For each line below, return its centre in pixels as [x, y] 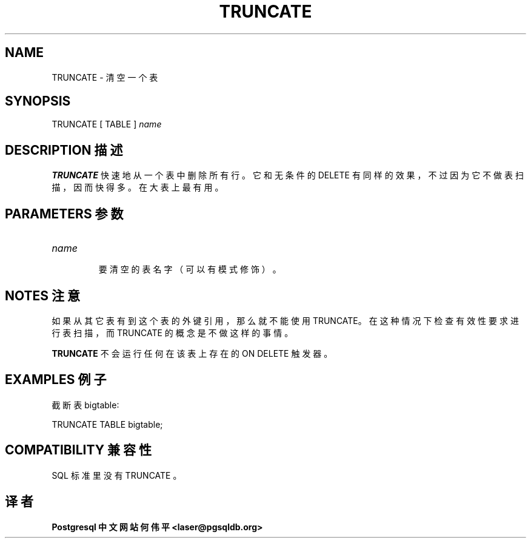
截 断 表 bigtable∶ [85, 405]
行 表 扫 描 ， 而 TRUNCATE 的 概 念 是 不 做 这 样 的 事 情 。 [172, 332]
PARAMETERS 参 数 [64, 214]
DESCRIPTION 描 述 [64, 150]
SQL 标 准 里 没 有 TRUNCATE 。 [117, 475]
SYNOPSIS [38, 101]
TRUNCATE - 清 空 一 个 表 [105, 77]
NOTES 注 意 [42, 295]
